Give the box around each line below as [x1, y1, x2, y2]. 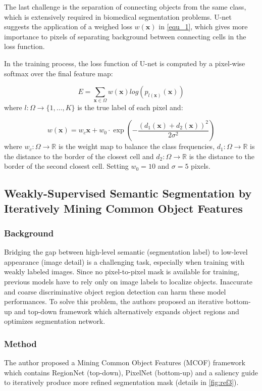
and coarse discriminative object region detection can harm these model [4, 286, 226, 297]
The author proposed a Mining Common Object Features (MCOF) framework [4, 357, 245, 368]
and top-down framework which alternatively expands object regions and [14, 306, 239, 316]
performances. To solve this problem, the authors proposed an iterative [4, 296, 224, 307]
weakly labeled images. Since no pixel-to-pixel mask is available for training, [4, 266, 240, 277]
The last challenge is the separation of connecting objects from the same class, [4, 2, 246, 12]
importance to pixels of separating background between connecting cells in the [4, 31, 246, 41]
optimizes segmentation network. [4, 316, 106, 326]
